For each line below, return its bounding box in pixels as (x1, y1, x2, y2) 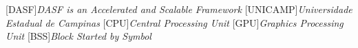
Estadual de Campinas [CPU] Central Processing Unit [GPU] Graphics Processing (6, 15, 344, 29)
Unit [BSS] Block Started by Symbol (6, 29, 151, 43)
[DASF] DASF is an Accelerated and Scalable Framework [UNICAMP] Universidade (6, 2, 352, 16)
